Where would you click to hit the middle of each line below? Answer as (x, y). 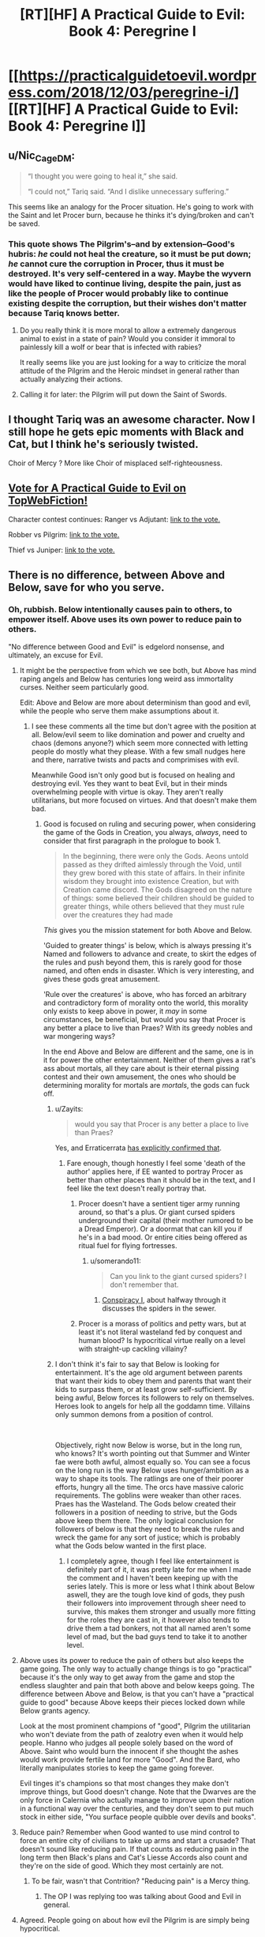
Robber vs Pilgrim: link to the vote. (64, 535)
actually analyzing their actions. (71, 379)
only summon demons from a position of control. (134, 1414)
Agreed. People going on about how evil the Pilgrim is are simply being (134, 1920)
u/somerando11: (116, 1261)
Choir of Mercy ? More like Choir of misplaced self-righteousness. (116, 463)
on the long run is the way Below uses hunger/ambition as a (152, 1470)
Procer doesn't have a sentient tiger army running (159, 1203)
